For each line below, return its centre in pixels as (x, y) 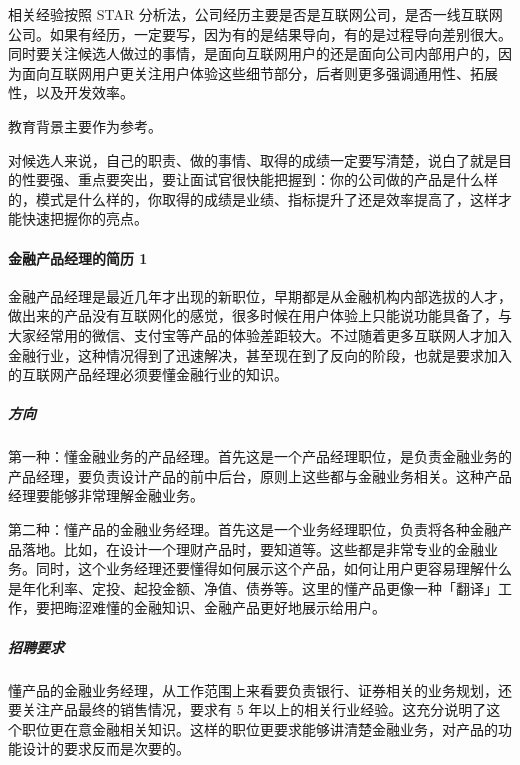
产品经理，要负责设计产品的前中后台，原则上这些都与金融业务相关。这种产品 (260, 475)
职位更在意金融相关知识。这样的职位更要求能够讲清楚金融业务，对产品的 (259, 728)
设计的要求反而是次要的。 (105, 748)
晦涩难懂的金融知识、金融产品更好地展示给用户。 (224, 607)
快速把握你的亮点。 (84, 218)
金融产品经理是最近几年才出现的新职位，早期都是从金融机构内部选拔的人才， (260, 295)
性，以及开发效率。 (71, 92)
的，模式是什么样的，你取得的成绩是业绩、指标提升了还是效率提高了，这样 (253, 198)
